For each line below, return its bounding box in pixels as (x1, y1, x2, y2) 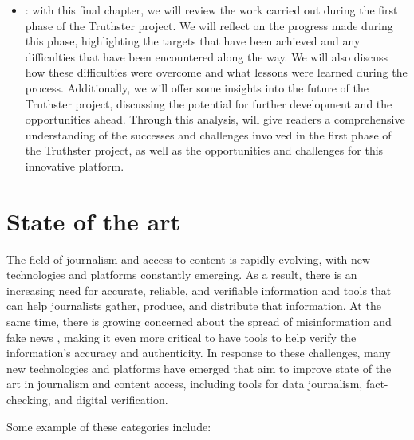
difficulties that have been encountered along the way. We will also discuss (25, 48, 388, 65)
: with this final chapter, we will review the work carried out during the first (25, 2, 398, 18)
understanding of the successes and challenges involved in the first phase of (25, 126, 392, 143)
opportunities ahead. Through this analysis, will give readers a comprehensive (25, 111, 405, 128)
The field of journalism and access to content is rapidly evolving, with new (6, 250, 371, 267)
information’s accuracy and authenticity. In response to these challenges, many (6, 344, 391, 361)
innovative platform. (25, 157, 124, 174)
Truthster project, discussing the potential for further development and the (25, 95, 392, 112)
